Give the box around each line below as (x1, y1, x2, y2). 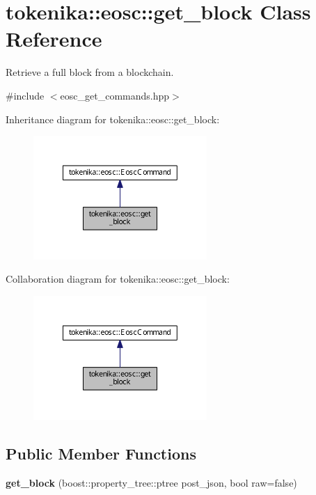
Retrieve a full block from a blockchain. (6, 65, 174, 79)
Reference (6, 24, 102, 53)
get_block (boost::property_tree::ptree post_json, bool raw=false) (6, 475, 297, 489)
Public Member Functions (6, 442, 196, 464)
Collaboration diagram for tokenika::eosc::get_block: (6, 272, 230, 286)
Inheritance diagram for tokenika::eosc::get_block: (6, 111, 220, 126)
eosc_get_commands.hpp (60, 88, 170, 102)
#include (6, 88, 45, 102)
